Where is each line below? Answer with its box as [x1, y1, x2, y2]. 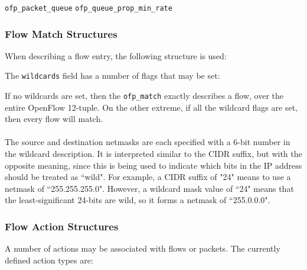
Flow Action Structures [5, 218, 119, 233]
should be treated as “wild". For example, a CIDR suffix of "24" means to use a [5, 171, 291, 183]
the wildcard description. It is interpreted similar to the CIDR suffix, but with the [5, 147, 302, 160]
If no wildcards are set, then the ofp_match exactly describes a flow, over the [5, 89, 284, 102]
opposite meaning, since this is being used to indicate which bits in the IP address [5, 159, 302, 171]
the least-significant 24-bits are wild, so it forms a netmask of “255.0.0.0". [5, 194, 270, 206]
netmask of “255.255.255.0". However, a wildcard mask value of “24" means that [5, 182, 294, 194]
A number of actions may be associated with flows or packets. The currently [5, 242, 280, 255]
